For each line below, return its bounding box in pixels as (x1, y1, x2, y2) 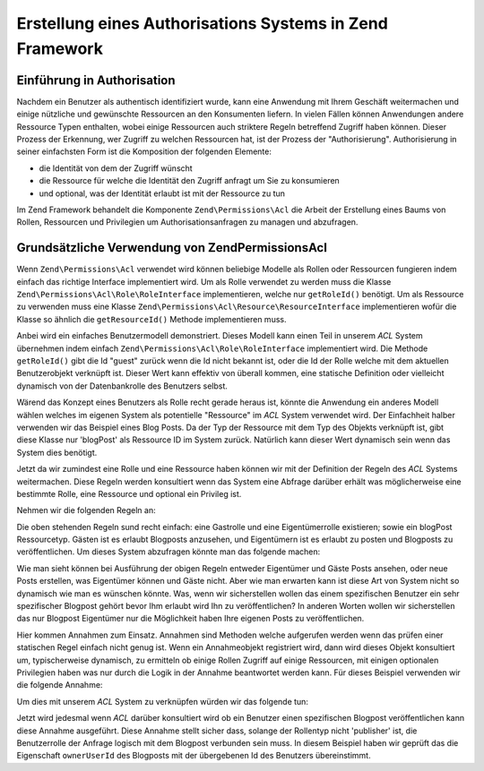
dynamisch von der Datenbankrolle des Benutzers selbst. (16, 381, 229, 391)
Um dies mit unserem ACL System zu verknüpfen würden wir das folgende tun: (16, 696, 309, 707)
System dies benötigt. (16, 447, 98, 458)
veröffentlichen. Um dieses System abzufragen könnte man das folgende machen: (16, 546, 321, 557)
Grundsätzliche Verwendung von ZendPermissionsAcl (16, 240, 327, 255)
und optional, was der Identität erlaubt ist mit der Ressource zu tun (39, 188, 286, 199)
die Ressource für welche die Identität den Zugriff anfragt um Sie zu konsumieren (39, 176, 340, 186)
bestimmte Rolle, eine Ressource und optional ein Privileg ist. (16, 488, 242, 499)
